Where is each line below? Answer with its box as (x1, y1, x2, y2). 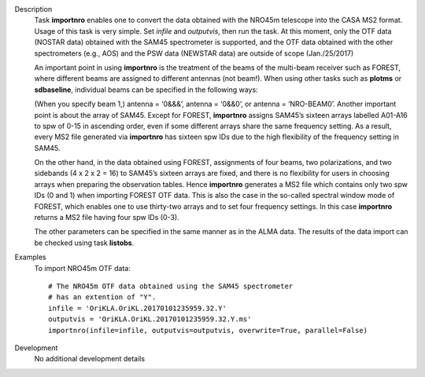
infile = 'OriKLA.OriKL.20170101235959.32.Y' (48, 303, 227, 313)
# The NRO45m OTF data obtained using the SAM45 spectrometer (48, 281, 294, 291)
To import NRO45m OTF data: (34, 263, 131, 273)
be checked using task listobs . (34, 238, 135, 247)
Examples (14, 252, 46, 262)
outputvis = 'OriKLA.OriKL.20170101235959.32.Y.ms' (48, 315, 252, 324)
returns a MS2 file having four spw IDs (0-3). (34, 213, 180, 222)
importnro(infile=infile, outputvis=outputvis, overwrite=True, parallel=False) (48, 326, 368, 335)
